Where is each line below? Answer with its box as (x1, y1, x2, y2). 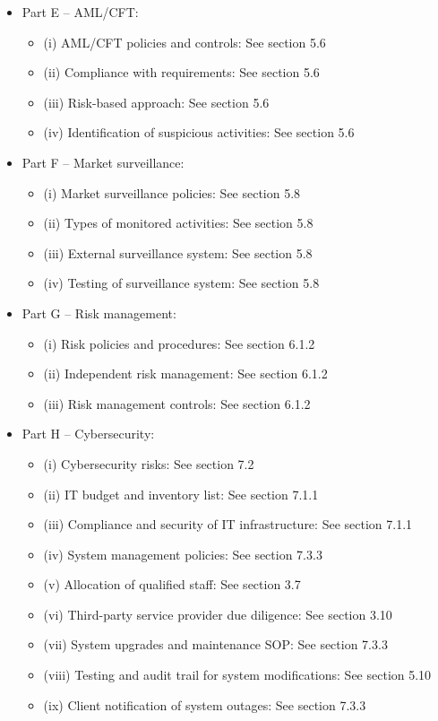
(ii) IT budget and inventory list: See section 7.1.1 (43, 484, 319, 503)
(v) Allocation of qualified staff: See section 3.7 (43, 575, 301, 594)
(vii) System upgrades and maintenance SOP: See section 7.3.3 (43, 635, 388, 654)
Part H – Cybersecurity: (21, 424, 155, 443)
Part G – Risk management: (21, 303, 176, 322)
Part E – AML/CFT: (21, 3, 139, 21)
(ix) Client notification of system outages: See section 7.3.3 (43, 695, 366, 714)
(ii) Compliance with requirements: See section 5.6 (43, 63, 320, 82)
